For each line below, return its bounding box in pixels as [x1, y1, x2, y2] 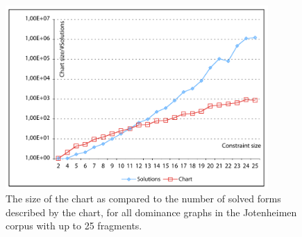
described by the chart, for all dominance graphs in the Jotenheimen [6, 204, 297, 219]
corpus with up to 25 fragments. [6, 218, 142, 233]
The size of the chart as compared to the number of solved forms [6, 191, 281, 206]
